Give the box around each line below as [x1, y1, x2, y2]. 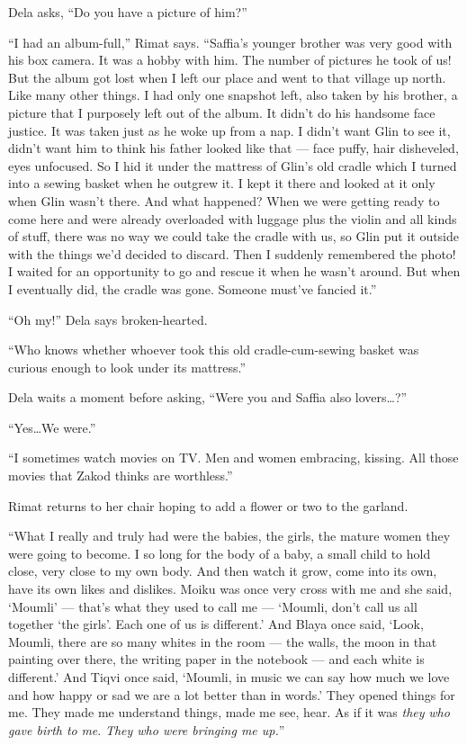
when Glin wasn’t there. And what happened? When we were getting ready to [8, 191, 440, 210]
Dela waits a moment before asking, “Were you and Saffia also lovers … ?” [8, 388, 408, 407]
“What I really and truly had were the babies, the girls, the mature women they [8, 526, 451, 545]
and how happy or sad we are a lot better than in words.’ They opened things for [8, 685, 455, 704]
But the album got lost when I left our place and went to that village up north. [8, 67, 446, 86]
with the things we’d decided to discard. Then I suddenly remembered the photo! [8, 244, 456, 263]
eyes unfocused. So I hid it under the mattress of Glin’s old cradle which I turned [8, 156, 457, 175]
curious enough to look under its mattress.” [8, 357, 247, 376]
